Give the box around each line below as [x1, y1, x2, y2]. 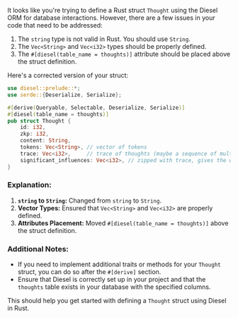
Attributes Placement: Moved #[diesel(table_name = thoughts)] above [17, 219, 229, 227]
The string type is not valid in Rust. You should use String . [17, 35, 191, 43]
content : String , [20, 137, 72, 144]
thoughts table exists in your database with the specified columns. [17, 283, 211, 291]
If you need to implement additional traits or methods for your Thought [17, 260, 222, 268]
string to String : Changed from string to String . [17, 196, 161, 205]
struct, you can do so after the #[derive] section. [17, 268, 161, 276]
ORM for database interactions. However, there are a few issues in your [7, 13, 215, 22]
